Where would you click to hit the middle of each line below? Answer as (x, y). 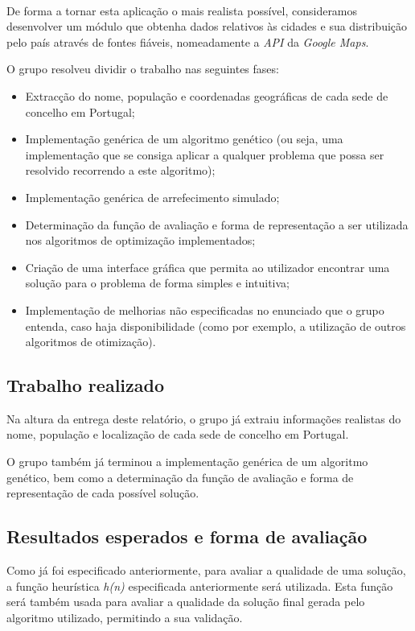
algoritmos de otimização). (90, 342)
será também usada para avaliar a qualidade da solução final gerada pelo (186, 602)
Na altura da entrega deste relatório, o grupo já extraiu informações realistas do (204, 418)
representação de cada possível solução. (103, 493)
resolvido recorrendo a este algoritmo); (120, 170)
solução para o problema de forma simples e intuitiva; (157, 283)
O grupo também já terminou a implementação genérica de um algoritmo (187, 462)
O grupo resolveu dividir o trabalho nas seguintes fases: (143, 69)
